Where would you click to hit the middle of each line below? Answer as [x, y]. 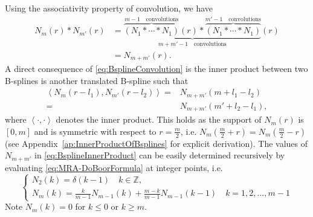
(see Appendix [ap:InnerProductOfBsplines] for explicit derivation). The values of [156, 143]
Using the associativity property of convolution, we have [109, 8]
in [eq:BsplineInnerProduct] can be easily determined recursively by [160, 155]
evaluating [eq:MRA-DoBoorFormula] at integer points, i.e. [114, 167]
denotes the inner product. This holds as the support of [159, 119]
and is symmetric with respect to [95, 131]
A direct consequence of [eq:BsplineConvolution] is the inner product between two [156, 68]
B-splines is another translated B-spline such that [97, 80]
